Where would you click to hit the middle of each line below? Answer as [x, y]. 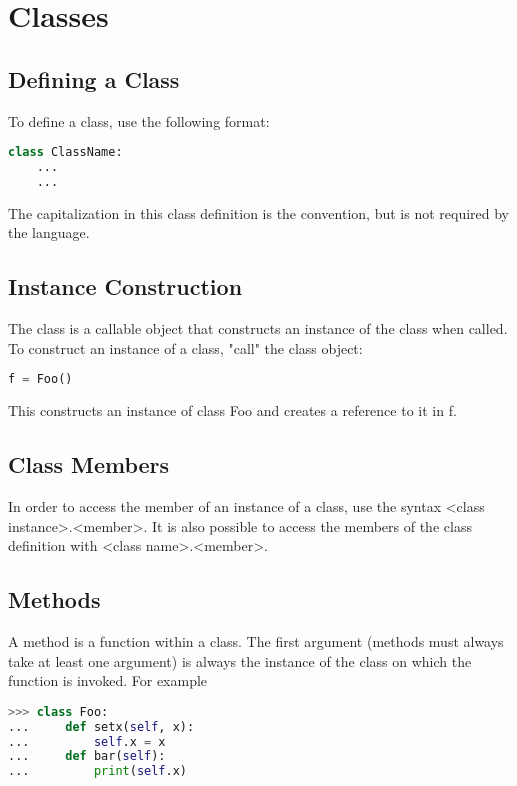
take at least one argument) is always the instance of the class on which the [240, 660]
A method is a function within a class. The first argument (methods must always [256, 641]
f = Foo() [40, 379]
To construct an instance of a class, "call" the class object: [185, 347]
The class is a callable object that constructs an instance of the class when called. [258, 328]
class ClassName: [65, 152]
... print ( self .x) [97, 771]
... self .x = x [87, 741]
